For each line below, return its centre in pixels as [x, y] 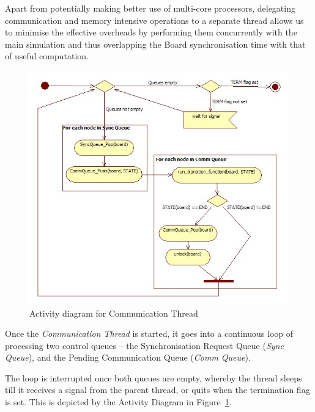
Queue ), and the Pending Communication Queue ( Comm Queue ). [128, 357]
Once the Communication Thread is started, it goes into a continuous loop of [149, 333]
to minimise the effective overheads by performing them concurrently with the [151, 32]
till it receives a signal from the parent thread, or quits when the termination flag [157, 390]
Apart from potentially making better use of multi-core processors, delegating [150, 8]
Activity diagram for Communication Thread [114, 313]
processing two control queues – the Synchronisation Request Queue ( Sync [144, 345]
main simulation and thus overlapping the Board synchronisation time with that [155, 44]
